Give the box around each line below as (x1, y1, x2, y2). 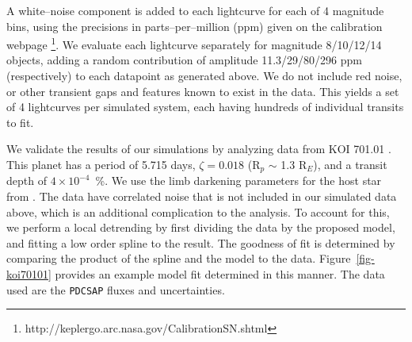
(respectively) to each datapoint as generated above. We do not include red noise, (6, 67, 402, 84)
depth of (6, 172, 47, 189)
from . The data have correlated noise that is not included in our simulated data (6, 188, 397, 205)
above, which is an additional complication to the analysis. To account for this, (6, 203, 390, 220)
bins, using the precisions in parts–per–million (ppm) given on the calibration (6, 17, 383, 34)
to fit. (6, 113, 34, 130)
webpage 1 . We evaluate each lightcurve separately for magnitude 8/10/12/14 (6, 34, 382, 52)
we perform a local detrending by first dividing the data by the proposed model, (6, 219, 395, 236)
